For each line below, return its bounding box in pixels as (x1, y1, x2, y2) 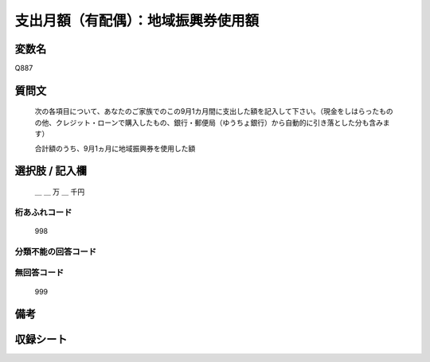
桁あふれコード (14, 207, 72, 218)
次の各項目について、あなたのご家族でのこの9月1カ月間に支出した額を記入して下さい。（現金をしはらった (34, 107, 380, 116)
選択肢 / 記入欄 (14, 164, 88, 178)
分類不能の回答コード (14, 246, 97, 257)
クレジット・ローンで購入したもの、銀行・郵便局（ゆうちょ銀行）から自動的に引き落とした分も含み (55, 118, 384, 127)
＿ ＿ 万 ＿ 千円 (34, 187, 85, 197)
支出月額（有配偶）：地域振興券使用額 (14, 12, 260, 29)
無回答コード (14, 267, 64, 278)
